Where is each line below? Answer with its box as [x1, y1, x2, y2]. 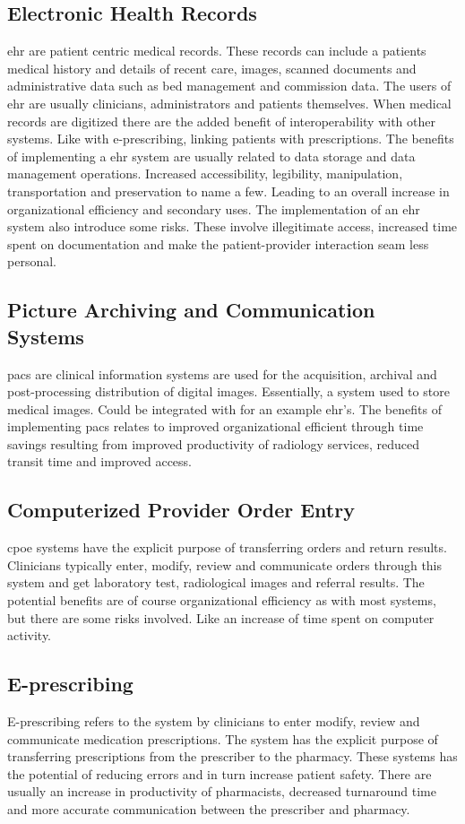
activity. [7, 626, 52, 645]
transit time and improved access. [7, 452, 193, 471]
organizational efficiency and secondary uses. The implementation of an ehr [7, 199, 420, 218]
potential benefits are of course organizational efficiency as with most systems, [7, 591, 436, 610]
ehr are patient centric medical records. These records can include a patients [7, 41, 426, 60]
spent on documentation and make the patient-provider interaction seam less [7, 234, 429, 253]
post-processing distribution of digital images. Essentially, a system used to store [7, 382, 450, 401]
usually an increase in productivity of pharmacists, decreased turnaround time [7, 782, 436, 801]
